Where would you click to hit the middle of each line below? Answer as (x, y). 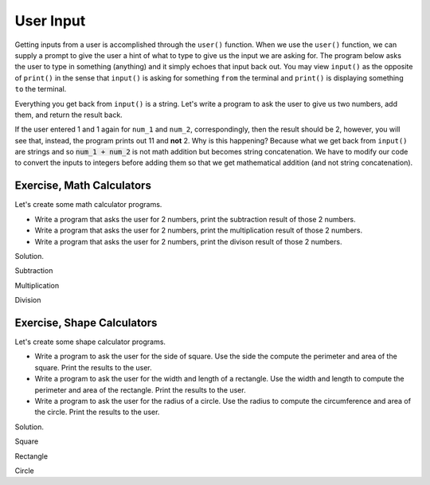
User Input (50, 21)
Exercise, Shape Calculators (86, 323)
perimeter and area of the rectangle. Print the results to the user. (140, 389)
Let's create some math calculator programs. (88, 205)
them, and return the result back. (68, 115)
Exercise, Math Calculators (83, 186)
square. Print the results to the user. (93, 367)
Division (28, 300)
